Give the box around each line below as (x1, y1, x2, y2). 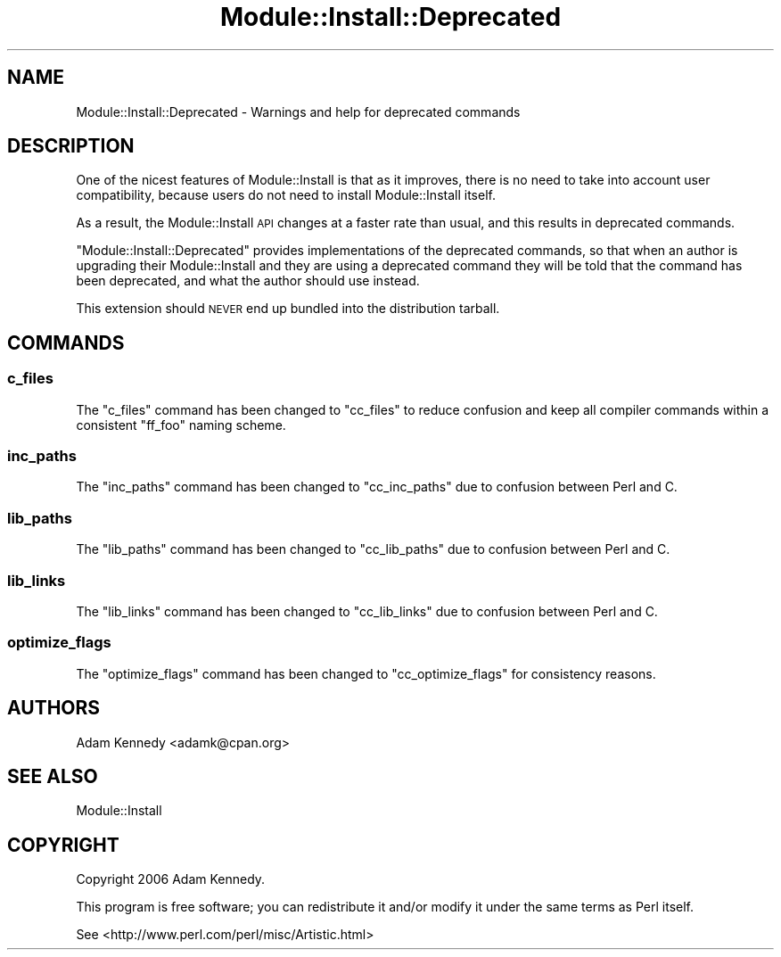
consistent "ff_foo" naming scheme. (76, 417, 286, 433)
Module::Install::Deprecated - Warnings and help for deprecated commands (76, 103, 521, 120)
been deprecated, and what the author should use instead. (76, 273, 420, 289)
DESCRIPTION (7, 135, 135, 158)
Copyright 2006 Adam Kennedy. (76, 871, 266, 887)
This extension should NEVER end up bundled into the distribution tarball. (76, 301, 500, 317)
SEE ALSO (7, 764, 98, 788)
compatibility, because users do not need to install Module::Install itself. (76, 187, 496, 203)
